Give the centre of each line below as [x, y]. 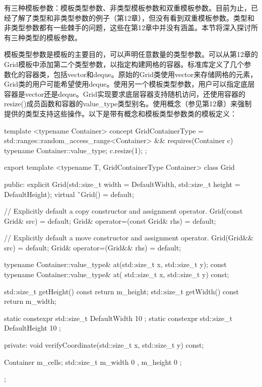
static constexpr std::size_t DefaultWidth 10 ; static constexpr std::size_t [118, 318]
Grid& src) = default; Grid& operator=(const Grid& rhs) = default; [110, 220]
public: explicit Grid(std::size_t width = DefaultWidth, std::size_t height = [122, 184]
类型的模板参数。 [53, 37]
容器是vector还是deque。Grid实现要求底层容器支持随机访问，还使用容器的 [125, 93]
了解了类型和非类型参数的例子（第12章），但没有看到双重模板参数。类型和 [133, 17]
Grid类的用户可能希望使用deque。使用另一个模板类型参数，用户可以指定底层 [129, 84]
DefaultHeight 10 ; [33, 328]
